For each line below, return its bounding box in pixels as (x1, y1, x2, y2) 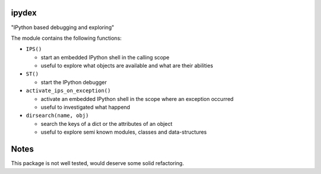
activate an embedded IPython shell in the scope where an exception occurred (40, 95, 234, 102)
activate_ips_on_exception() (26, 87, 111, 94)
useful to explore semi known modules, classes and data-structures (40, 128, 207, 136)
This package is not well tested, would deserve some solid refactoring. (11, 160, 184, 167)
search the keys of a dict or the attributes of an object (40, 120, 172, 127)
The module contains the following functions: (11, 34, 122, 42)
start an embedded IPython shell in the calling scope (40, 53, 169, 61)
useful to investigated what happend (40, 104, 130, 111)
